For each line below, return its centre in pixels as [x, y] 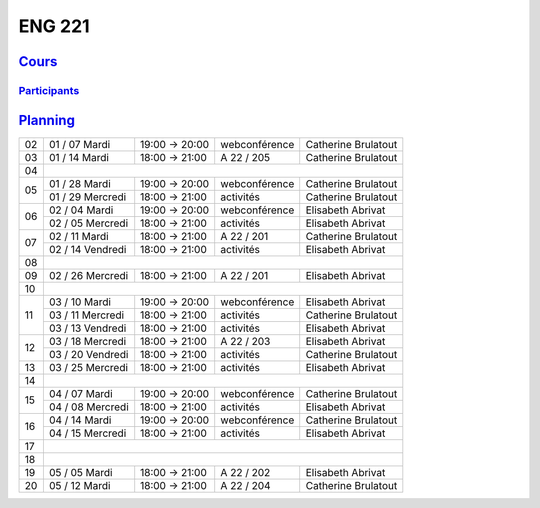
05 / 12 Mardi [79, 485]
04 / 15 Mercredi [87, 433]
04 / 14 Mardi [80, 420]
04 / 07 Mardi [81, 393]
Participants [49, 90]
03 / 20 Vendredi [88, 354]
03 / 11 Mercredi [86, 315]
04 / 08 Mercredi [88, 407]
